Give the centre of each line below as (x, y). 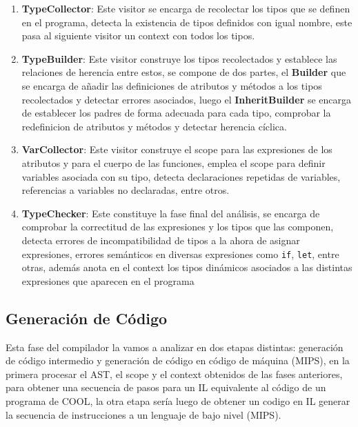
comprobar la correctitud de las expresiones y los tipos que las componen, (178, 227)
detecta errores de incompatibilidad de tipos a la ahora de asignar (161, 240)
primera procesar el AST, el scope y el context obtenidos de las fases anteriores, (174, 374)
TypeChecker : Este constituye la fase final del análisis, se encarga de (171, 213)
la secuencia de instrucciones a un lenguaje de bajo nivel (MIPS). (143, 414)
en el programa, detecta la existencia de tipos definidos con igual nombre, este (187, 22)
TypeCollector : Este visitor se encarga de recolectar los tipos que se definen (186, 8)
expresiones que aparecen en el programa (108, 280)
